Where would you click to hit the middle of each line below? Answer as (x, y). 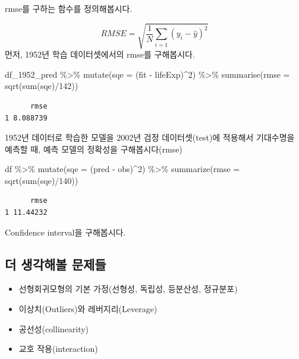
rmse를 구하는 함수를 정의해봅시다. (69, 8)
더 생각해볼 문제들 (56, 264)
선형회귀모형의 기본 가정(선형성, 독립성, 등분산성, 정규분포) (128, 289)
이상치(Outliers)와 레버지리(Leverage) (88, 309)
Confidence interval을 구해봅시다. (65, 232)
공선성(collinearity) (54, 328)
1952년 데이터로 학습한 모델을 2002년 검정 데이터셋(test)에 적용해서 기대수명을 (150, 137)
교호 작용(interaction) (58, 349)
